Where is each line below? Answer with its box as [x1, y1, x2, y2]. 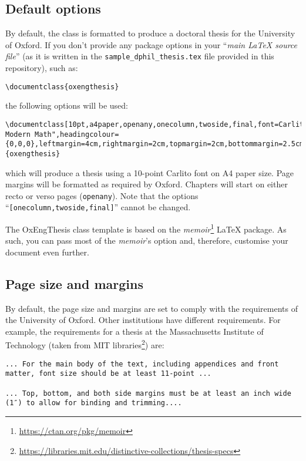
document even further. [5, 245, 89, 258]
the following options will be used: [5, 99, 129, 112]
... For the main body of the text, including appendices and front [5, 359, 279, 368]
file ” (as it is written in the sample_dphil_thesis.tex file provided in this [5, 50, 274, 62]
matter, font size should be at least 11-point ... [5, 369, 211, 378]
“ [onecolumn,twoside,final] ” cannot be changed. [5, 201, 191, 213]
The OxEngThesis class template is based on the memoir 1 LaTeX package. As [5, 221, 287, 235]
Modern [5, 130, 31, 139]
